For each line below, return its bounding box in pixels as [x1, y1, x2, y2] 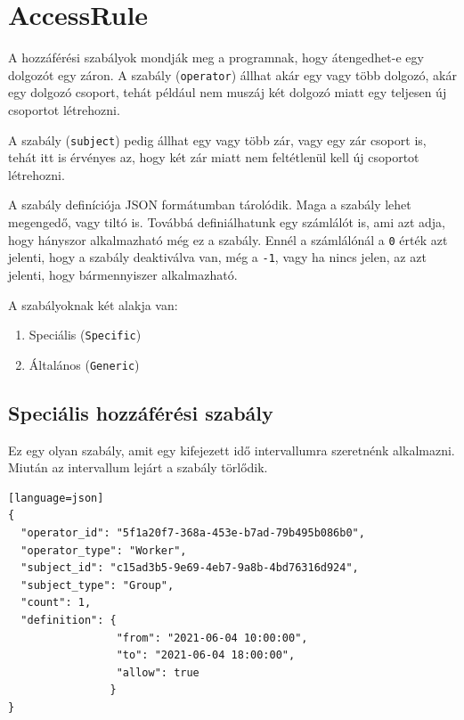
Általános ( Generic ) [28, 355, 140, 373]
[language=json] [8, 491, 104, 504]
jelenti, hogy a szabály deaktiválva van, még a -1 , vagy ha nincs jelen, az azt [8, 248, 427, 266]
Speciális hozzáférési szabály [8, 398, 273, 426]
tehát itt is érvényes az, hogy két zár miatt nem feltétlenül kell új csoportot [8, 148, 419, 167]
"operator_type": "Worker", [20, 544, 187, 557]
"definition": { [20, 613, 117, 626]
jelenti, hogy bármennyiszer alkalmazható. [8, 265, 238, 283]
